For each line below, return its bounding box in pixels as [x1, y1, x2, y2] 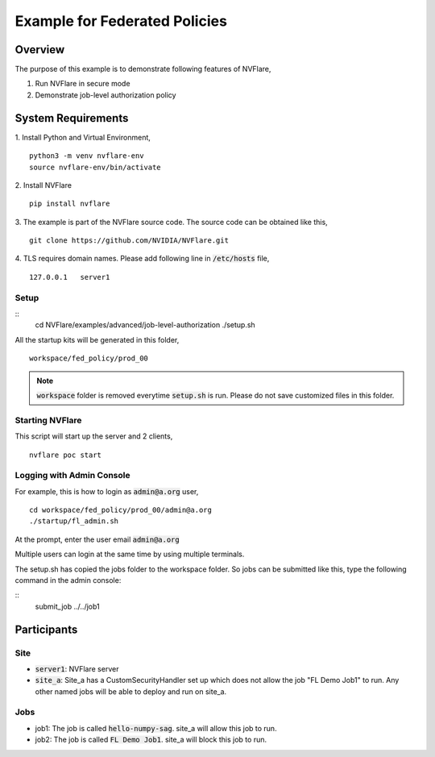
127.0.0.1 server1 [29, 272, 110, 281]
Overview [14, 43, 65, 56]
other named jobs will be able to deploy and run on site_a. [35, 686, 227, 697]
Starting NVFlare [14, 414, 82, 426]
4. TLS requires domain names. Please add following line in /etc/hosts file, [14, 254, 270, 264]
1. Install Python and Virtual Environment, [14, 132, 151, 142]
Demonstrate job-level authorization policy [35, 89, 176, 100]
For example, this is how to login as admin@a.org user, [14, 486, 199, 496]
